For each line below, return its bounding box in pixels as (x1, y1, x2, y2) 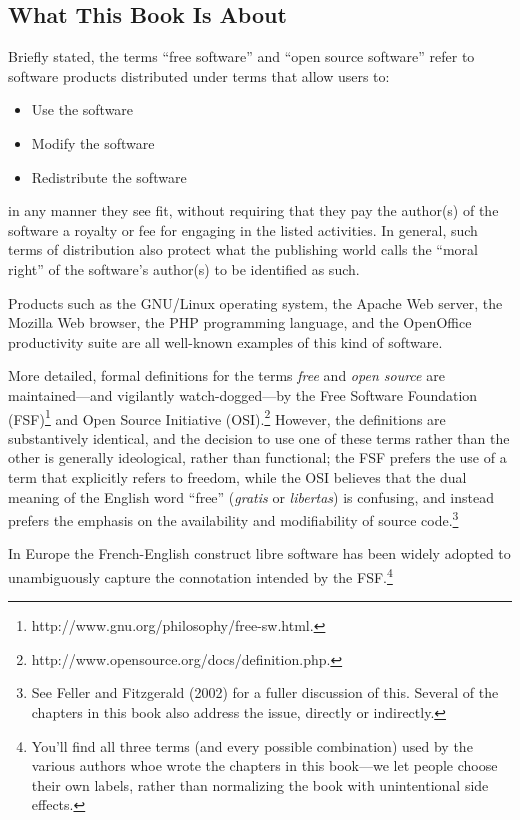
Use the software (31, 99, 134, 120)
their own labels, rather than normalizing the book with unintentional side (31, 774, 489, 795)
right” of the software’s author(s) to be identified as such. (8, 258, 360, 279)
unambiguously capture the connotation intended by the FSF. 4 (8, 563, 393, 587)
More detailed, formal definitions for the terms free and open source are (8, 365, 445, 386)
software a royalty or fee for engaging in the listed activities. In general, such (8, 219, 478, 240)
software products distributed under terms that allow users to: (8, 65, 390, 86)
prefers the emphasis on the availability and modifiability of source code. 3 (8, 507, 459, 530)
